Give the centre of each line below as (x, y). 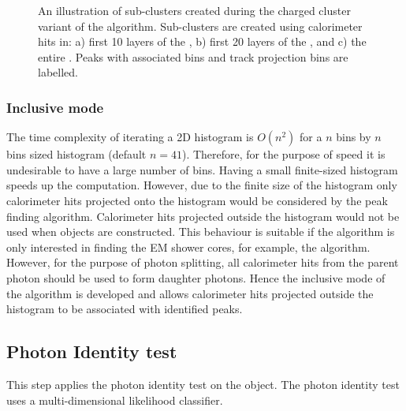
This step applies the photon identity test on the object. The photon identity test (203, 384)
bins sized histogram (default (76, 154)
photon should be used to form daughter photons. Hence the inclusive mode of (196, 277)
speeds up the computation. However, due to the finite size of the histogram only (202, 185)
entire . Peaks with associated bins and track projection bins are (193, 56)
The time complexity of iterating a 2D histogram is (130, 137)
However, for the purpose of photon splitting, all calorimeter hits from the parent (203, 262)
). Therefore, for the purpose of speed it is (283, 154)
